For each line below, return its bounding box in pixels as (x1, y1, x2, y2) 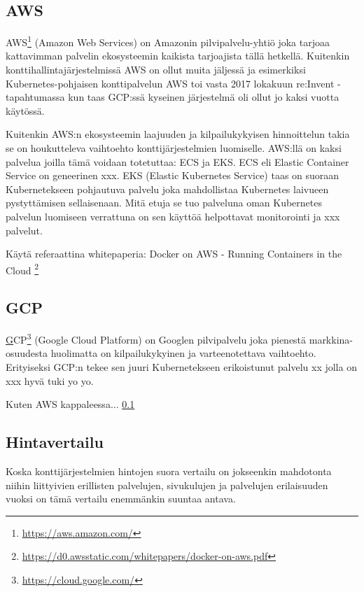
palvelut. (6, 223, 43, 237)
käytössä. (6, 103, 45, 118)
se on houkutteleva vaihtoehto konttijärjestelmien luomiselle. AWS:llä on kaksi (6, 141, 342, 155)
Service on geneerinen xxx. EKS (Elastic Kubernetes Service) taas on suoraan (6, 168, 339, 183)
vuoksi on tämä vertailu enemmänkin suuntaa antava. (6, 491, 236, 506)
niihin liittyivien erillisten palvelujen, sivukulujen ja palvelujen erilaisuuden (6, 477, 328, 492)
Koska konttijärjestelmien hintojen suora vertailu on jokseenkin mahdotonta (6, 464, 332, 479)
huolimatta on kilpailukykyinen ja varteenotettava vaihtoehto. (50, 346, 316, 360)
